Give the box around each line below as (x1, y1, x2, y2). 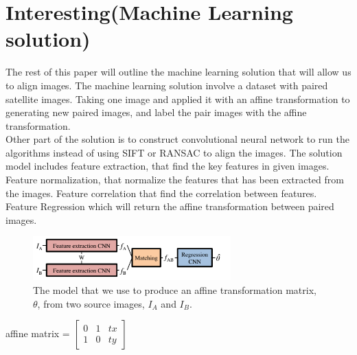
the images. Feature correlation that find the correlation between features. (5, 185, 317, 200)
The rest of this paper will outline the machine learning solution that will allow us (5, 65, 352, 79)
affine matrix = (5, 326, 70, 341)
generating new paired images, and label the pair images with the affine (5, 105, 307, 119)
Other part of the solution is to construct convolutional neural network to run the (5, 132, 350, 146)
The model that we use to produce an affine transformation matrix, (33, 283, 316, 297)
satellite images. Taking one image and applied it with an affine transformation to (5, 91, 350, 106)
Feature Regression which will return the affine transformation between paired (5, 199, 334, 214)
